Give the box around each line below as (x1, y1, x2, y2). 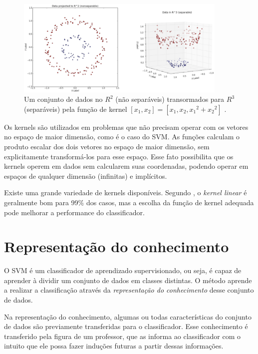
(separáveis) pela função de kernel (24, 103, 127, 114)
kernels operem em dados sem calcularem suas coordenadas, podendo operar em (4, 161, 249, 171)
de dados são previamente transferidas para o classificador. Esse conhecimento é (4, 321, 248, 332)
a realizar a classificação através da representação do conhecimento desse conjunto (4, 285, 254, 295)
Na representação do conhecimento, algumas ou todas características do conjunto (4, 311, 252, 322)
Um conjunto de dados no (24, 94, 103, 104)
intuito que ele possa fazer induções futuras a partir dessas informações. (4, 341, 224, 351)
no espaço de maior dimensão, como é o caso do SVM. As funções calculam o (4, 131, 240, 142)
